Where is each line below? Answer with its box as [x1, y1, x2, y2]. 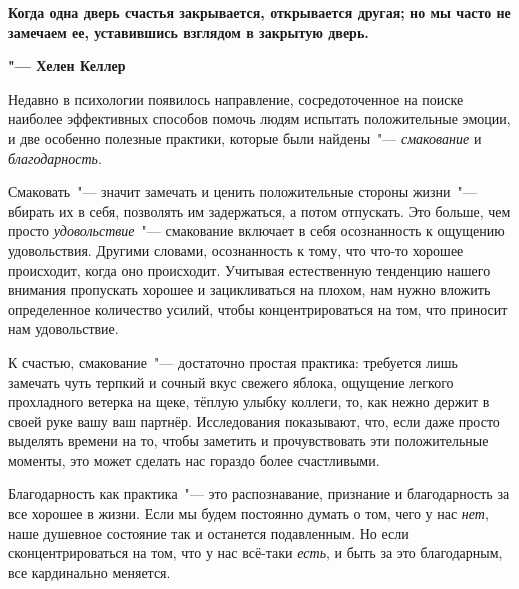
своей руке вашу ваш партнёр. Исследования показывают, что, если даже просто [8, 410, 500, 431]
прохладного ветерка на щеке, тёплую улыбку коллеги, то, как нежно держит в [8, 391, 490, 412]
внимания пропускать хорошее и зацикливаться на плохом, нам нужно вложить [8, 279, 491, 300]
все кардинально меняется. [8, 561, 171, 582]
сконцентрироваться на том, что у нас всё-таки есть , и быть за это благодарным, [8, 542, 503, 563]
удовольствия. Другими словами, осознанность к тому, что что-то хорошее [8, 239, 464, 260]
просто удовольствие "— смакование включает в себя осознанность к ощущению [8, 220, 505, 241]
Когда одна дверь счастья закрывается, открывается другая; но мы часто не [8, 2, 511, 22]
